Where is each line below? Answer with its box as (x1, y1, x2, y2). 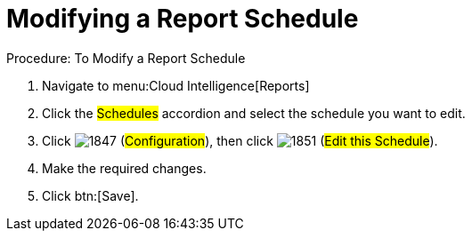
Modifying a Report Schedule (6, 4, 359, 34)
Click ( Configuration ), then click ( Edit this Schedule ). (42, 132, 438, 148)
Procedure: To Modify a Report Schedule (6, 50, 246, 66)
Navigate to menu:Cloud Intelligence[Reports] (42, 77, 310, 93)
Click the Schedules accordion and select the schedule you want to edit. (42, 105, 466, 121)
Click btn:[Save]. (42, 187, 139, 203)
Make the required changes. (42, 160, 207, 176)
